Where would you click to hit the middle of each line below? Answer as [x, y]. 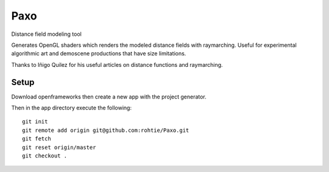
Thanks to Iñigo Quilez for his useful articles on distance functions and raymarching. [117, 64]
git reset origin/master [59, 147]
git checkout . [45, 156]
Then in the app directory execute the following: [72, 108]
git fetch [37, 139]
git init [35, 122]
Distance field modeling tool [46, 34]
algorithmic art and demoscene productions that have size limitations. [99, 53]
